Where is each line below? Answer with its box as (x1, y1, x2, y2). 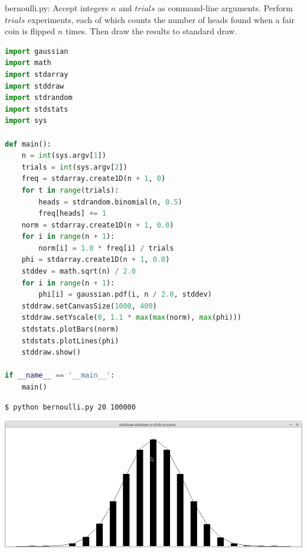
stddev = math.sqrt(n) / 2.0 (21, 267, 136, 276)
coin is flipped (5, 25, 55, 37)
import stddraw (5, 82, 64, 90)
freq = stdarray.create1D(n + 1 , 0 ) (21, 174, 166, 183)
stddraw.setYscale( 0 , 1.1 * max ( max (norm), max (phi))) (21, 313, 242, 322)
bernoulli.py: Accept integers (5, 2, 109, 14)
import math (5, 59, 51, 67)
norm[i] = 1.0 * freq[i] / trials (38, 243, 174, 252)
